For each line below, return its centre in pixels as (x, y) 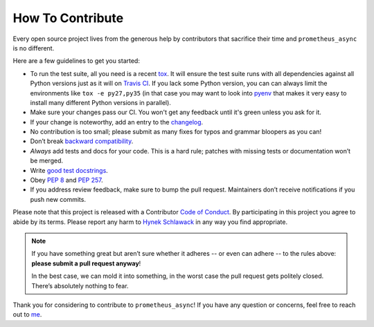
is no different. (34, 48)
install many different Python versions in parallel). (100, 102)
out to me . (27, 315)
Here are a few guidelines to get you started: (76, 61)
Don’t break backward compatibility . (82, 141)
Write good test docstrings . (69, 170)
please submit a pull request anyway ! (86, 263)
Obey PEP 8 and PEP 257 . (66, 180)
